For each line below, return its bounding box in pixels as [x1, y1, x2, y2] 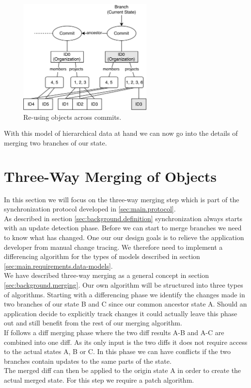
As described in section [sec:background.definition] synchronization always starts [4, 213, 242, 223]
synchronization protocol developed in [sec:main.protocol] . [4, 204, 176, 214]
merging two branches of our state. [4, 137, 107, 147]
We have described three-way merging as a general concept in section [4, 270, 209, 280]
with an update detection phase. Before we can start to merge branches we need [4, 223, 242, 233]
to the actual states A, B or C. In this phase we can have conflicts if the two [4, 346, 231, 356]
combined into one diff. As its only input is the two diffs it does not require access [4, 337, 248, 347]
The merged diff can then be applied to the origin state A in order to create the [4, 365, 241, 375]
